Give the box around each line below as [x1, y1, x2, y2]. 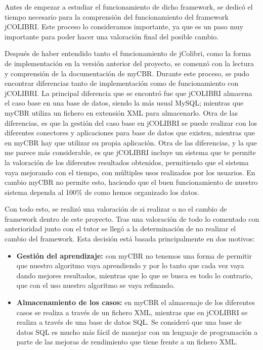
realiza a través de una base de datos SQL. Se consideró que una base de [16, 317, 242, 327]
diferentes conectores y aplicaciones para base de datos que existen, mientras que [5, 127, 255, 138]
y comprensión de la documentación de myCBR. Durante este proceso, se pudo [5, 68, 249, 78]
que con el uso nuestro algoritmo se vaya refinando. [16, 280, 175, 290]
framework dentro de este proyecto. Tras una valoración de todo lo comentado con [5, 213, 259, 224]
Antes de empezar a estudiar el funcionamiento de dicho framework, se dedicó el [5, 2, 253, 12]
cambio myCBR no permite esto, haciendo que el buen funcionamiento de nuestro [5, 177, 258, 187]
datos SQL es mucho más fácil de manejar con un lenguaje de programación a [16, 326, 258, 337]
